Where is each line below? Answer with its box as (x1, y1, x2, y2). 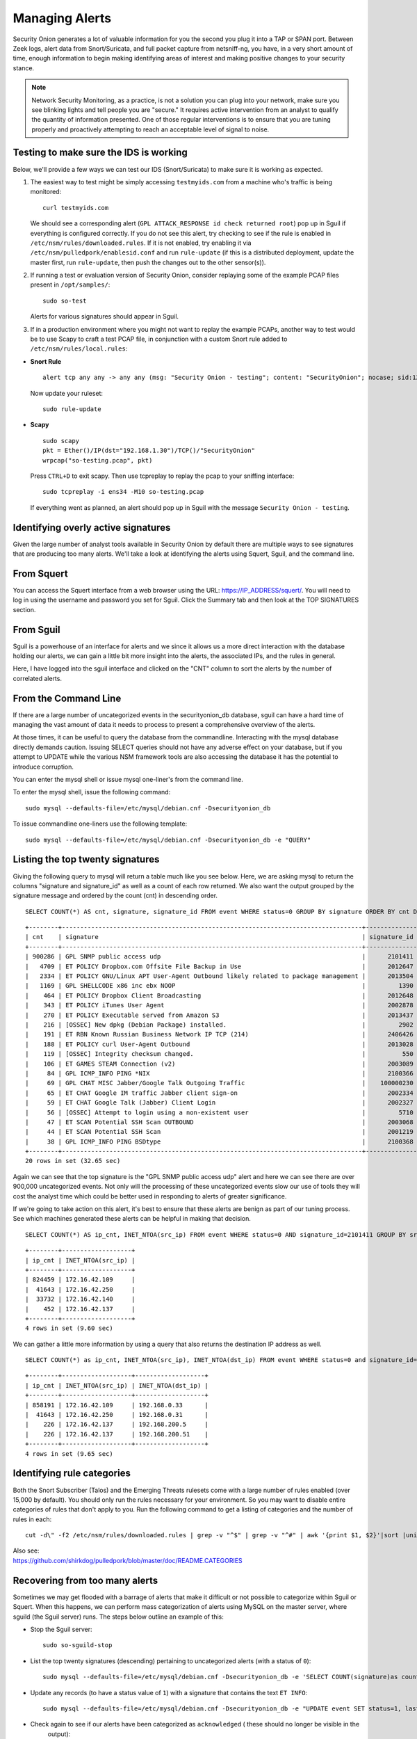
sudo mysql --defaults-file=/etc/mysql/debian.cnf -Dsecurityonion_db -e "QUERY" (25, 835, 311, 844)
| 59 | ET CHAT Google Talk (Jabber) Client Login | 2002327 (25, 1099, 414, 1107)
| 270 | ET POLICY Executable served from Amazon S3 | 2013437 (25, 1011, 414, 1019)
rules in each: (13, 1515, 52, 1523)
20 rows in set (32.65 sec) (25, 1157, 121, 1165)
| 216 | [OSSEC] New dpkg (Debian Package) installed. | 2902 (25, 1020, 414, 1029)
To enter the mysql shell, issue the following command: (13, 788, 171, 796)
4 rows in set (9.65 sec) (25, 1450, 114, 1457)
